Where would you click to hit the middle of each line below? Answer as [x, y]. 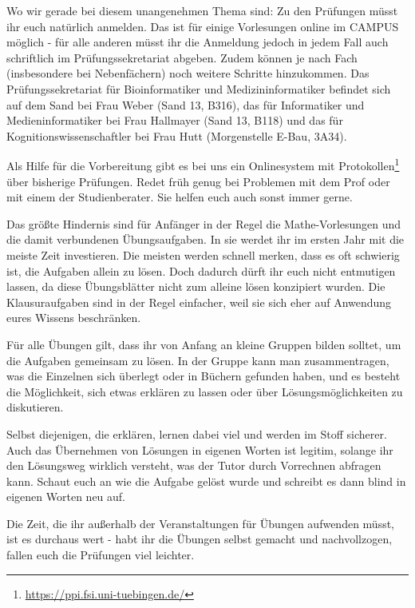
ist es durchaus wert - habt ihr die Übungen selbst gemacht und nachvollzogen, [200, 539]
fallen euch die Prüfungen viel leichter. [101, 555]
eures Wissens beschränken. [74, 318]
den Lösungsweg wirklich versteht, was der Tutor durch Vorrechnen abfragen [194, 465]
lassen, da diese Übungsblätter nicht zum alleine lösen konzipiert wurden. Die [196, 286]
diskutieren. [35, 407]
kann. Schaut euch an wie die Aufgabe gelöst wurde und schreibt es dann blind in [206, 481]
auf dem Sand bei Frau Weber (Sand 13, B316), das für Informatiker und [186, 104]
